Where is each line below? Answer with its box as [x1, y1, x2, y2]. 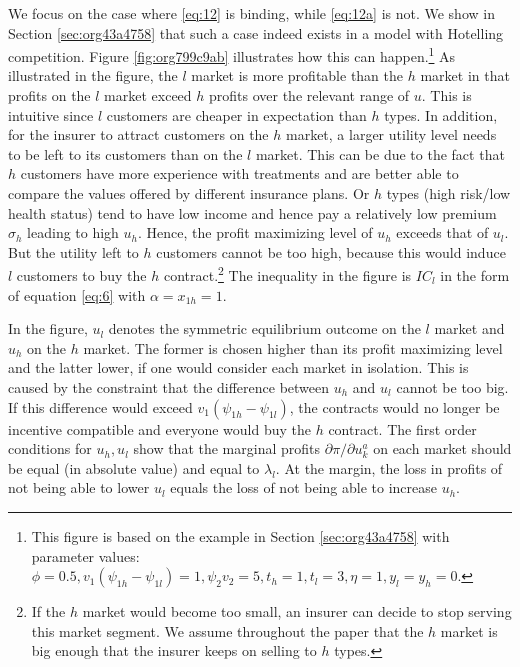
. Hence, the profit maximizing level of [138, 222, 373, 243]
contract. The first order [328, 418, 477, 439]
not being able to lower [8, 477, 150, 498]
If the [31, 601, 66, 622]
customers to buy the [16, 265, 147, 286]
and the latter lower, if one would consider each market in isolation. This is [8, 357, 469, 378]
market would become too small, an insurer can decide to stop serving [82, 601, 512, 622]
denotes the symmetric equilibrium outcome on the [108, 318, 421, 339]
